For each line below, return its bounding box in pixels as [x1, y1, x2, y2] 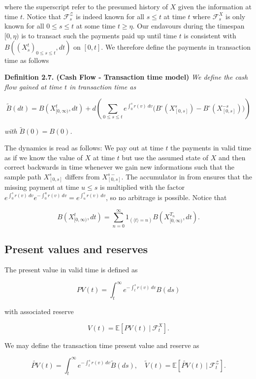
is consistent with [184, 30, 236, 40]
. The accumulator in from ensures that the [121, 171, 253, 181]
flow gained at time [4, 81, 62, 91]
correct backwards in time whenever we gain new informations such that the [4, 162, 235, 172]
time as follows [4, 55, 49, 65]
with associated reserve [4, 306, 74, 316]
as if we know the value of [4, 152, 83, 162]
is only [225, 11, 246, 21]
